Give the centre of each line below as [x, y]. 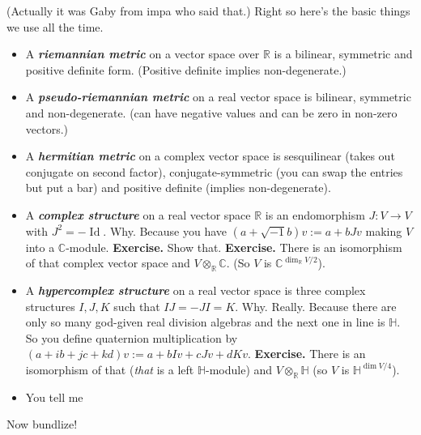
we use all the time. [55, 26]
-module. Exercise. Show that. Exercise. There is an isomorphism [234, 247]
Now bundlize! [42, 424]
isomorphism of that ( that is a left [110, 369]
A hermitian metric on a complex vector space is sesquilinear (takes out [210, 156]
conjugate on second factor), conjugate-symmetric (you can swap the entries [214, 171]
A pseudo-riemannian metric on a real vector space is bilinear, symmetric [218, 97]
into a [40, 247]
